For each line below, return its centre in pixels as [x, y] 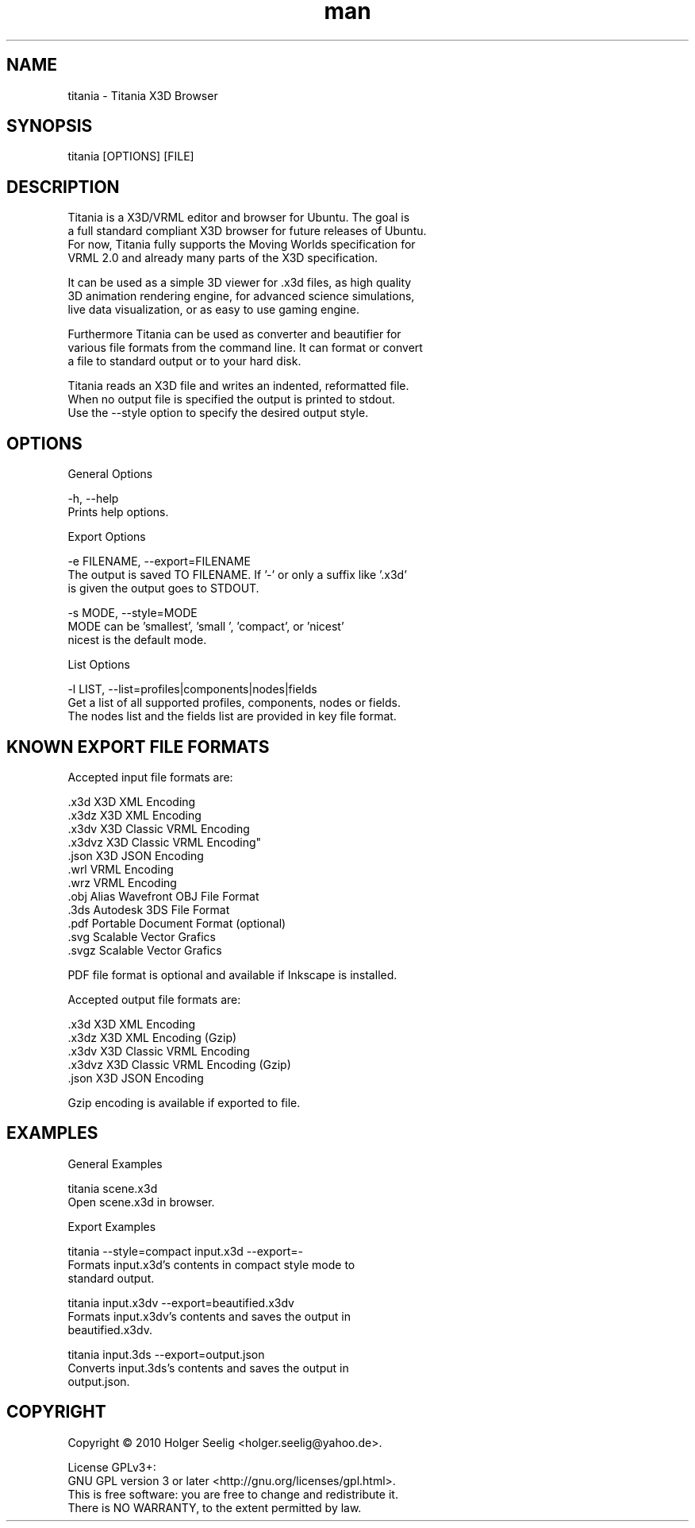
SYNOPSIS [50, 126]
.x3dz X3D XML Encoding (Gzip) [152, 1037]
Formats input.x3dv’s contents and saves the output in [209, 1316]
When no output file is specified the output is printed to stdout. [232, 399]
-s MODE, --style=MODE [132, 613]
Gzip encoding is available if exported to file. [184, 1102]
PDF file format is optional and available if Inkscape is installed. [232, 974]
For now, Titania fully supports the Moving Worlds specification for [242, 245]
